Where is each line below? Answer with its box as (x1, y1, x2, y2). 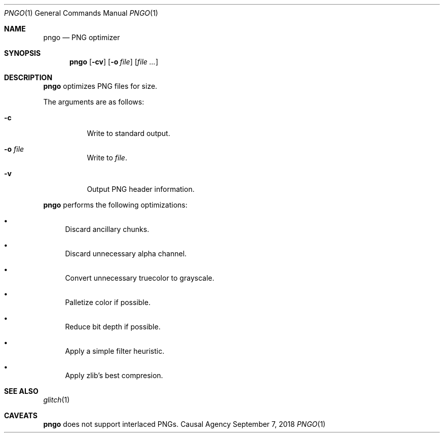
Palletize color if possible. (65, 298, 151, 307)
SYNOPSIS (4, 49, 41, 57)
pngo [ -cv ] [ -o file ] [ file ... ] (69, 57, 159, 66)
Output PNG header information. (87, 185, 195, 193)
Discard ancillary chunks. (65, 225, 150, 233)
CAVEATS (4, 411, 38, 420)
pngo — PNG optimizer (43, 33, 120, 42)
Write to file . (87, 153, 127, 162)
